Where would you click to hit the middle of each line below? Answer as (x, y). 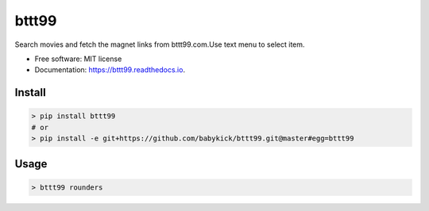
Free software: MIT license (78, 59)
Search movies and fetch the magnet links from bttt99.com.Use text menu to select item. (160, 44)
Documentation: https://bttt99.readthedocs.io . (110, 70)
